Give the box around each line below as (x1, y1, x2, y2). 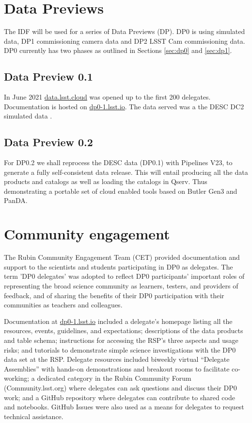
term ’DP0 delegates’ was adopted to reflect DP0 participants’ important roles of (4, 271, 245, 281)
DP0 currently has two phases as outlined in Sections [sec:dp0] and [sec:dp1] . (4, 45, 232, 55)
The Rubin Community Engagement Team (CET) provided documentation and (4, 252, 240, 262)
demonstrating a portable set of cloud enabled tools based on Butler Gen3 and (4, 186, 237, 196)
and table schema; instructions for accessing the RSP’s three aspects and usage (4, 335, 238, 345)
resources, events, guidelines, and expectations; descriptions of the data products (4, 325, 243, 336)
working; (4, 373, 30, 383)
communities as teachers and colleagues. (4, 300, 123, 310)
